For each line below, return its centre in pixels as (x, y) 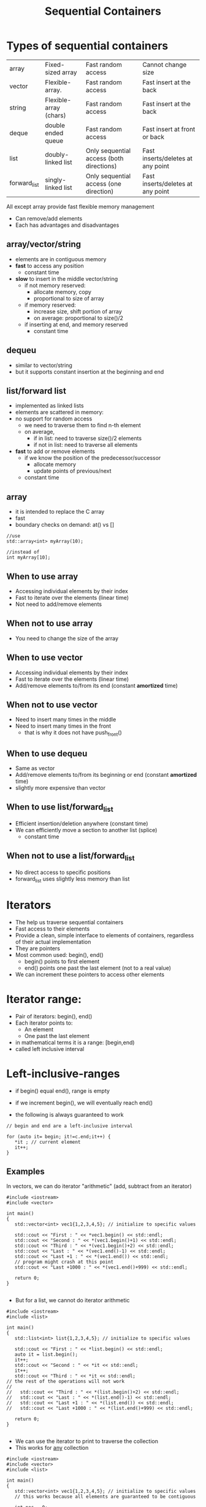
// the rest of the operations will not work (65, 1382)
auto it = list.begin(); (46, 1355)
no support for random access (54, 419)
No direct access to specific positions (63, 872)
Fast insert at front (169, 129)
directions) (101, 166)
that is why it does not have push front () (73, 734)
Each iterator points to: (44, 1023)
